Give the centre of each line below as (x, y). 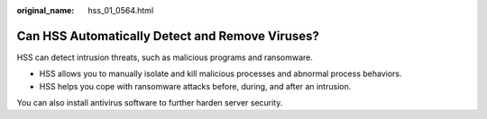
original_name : (46, 10)
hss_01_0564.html (121, 10)
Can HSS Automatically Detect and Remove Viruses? (168, 36)
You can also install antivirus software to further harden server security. (150, 103)
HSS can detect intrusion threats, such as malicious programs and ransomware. (165, 57)
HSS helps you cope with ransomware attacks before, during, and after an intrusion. (195, 86)
